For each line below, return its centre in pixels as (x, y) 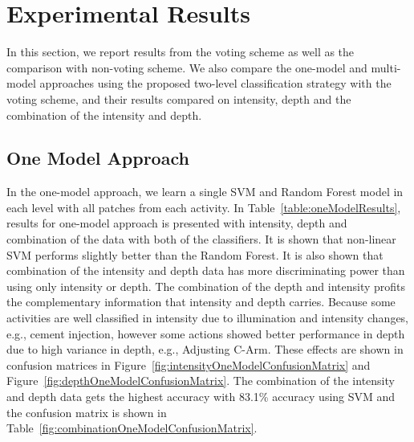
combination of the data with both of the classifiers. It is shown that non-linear (201, 239)
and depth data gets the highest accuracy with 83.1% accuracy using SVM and (201, 397)
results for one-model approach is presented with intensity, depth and (177, 223)
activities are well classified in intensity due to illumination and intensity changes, (208, 318)
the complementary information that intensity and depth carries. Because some (201, 302)
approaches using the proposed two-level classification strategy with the (215, 83)
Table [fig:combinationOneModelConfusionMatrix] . (132, 428)
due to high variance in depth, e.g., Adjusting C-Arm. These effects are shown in (205, 349)
